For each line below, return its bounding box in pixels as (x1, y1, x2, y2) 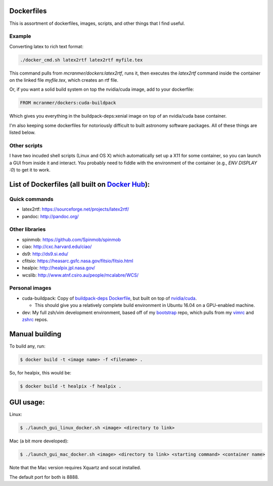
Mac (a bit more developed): (9, 438, 69, 444)
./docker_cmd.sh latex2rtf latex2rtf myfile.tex (20, 57, 143, 63)
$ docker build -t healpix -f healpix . (20, 383, 121, 389)
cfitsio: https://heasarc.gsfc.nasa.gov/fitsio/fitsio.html (22, 258, 133, 264)
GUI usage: (9, 398, 45, 407)
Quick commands (9, 195, 54, 202)
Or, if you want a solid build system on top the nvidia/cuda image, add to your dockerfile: (9, 86, 194, 92)
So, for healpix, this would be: (9, 369, 72, 375)
